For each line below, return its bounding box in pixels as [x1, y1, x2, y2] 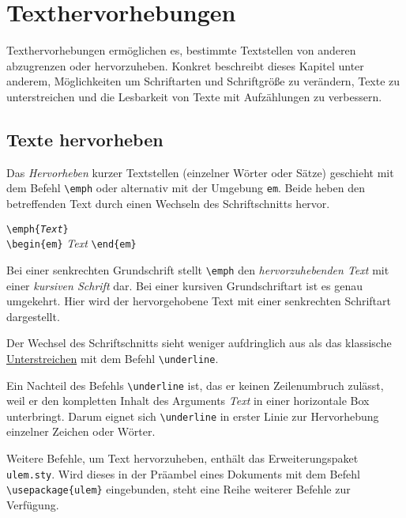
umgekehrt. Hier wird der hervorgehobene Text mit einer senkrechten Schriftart [6, 293, 391, 309]
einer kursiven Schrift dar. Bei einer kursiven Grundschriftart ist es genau [6, 277, 363, 293]
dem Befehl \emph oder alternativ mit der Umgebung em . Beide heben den [6, 180, 365, 196]
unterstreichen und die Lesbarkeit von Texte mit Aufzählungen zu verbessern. [6, 88, 382, 104]
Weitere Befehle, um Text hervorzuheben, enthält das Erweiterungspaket [6, 450, 359, 467]
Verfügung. [6, 496, 59, 512]
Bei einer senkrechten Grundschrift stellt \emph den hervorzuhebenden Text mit [6, 261, 389, 278]
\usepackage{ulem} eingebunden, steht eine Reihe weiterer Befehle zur [6, 481, 351, 497]
